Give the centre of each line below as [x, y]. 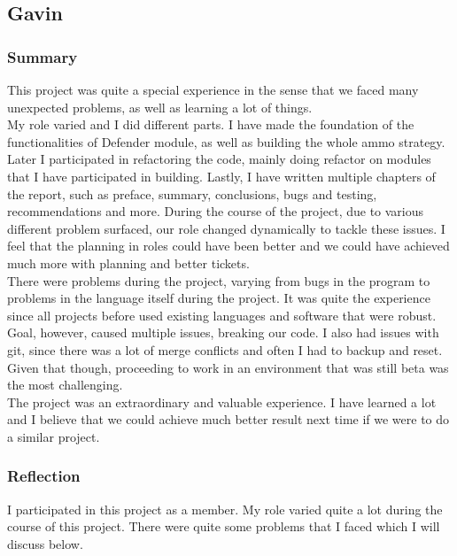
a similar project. [54, 436]
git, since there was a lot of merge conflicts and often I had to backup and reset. [225, 349]
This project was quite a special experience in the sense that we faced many [213, 89]
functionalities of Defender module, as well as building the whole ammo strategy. [226, 141]
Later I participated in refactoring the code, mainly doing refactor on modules [219, 159]
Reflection [44, 476]
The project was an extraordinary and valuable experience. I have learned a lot [222, 402]
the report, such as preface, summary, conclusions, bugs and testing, [192, 193]
